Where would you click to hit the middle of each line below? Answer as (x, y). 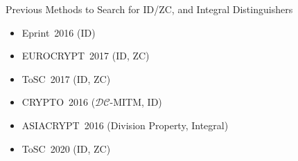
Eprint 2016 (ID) (59, 32)
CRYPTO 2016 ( (59, 102)
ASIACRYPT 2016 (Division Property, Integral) (125, 125)
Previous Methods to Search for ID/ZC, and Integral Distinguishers (149, 9)
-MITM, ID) (136, 102)
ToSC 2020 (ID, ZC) (66, 148)
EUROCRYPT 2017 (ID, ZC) (86, 56)
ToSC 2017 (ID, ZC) (66, 78)
